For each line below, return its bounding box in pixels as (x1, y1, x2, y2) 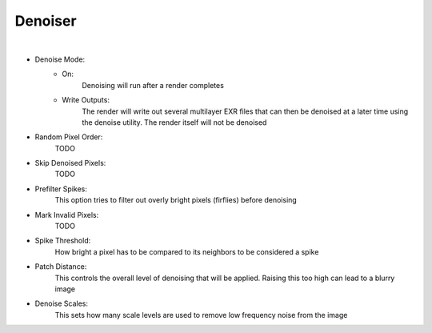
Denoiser (14, 12, 77, 30)
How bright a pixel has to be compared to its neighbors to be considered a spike (54, 247, 319, 256)
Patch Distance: (34, 262, 87, 271)
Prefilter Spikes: (34, 184, 88, 194)
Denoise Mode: (34, 54, 86, 64)
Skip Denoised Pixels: (34, 158, 106, 168)
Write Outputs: (62, 95, 110, 105)
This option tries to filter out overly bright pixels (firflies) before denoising (54, 195, 298, 205)
